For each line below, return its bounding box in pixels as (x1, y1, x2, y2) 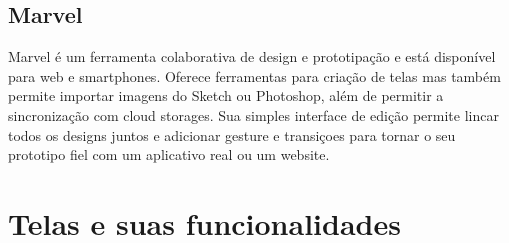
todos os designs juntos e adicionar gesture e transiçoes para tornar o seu (8, 124, 456, 145)
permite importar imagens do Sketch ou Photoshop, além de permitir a (8, 85, 444, 106)
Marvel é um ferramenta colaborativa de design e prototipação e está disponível (8, 46, 496, 67)
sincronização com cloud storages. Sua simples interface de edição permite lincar (8, 104, 499, 125)
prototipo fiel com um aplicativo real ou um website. (8, 144, 330, 165)
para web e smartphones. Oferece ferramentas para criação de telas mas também (8, 65, 501, 86)
